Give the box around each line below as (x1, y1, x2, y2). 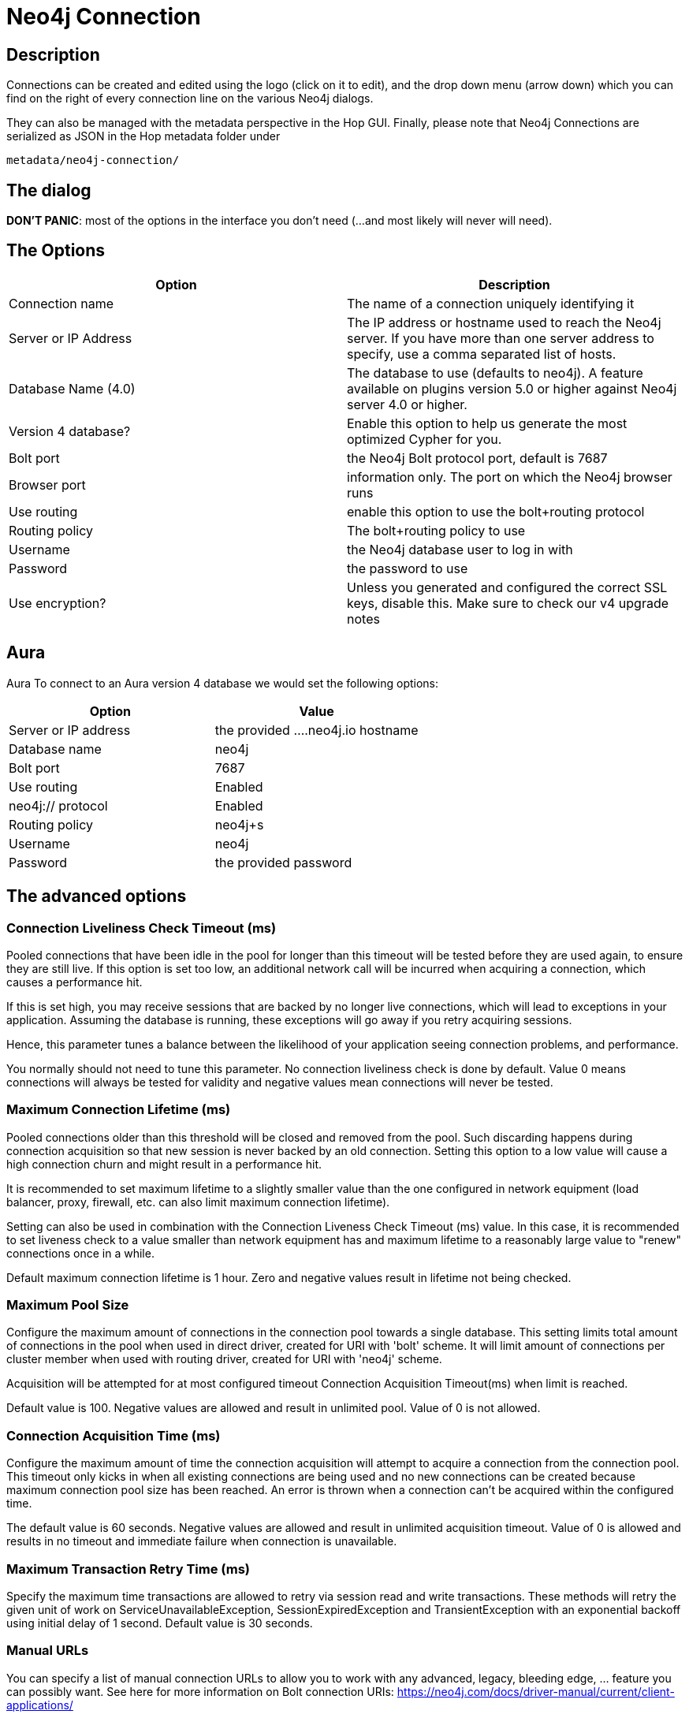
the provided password (214, 854, 352, 870)
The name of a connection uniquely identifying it (347, 295, 635, 311)
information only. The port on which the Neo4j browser (347, 468, 672, 485)
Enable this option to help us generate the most (347, 415, 628, 431)
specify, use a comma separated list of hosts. (347, 345, 616, 362)
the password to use (347, 560, 468, 576)
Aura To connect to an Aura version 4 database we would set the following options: (6, 676, 439, 690)
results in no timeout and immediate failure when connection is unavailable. (6, 1534, 397, 1548)
